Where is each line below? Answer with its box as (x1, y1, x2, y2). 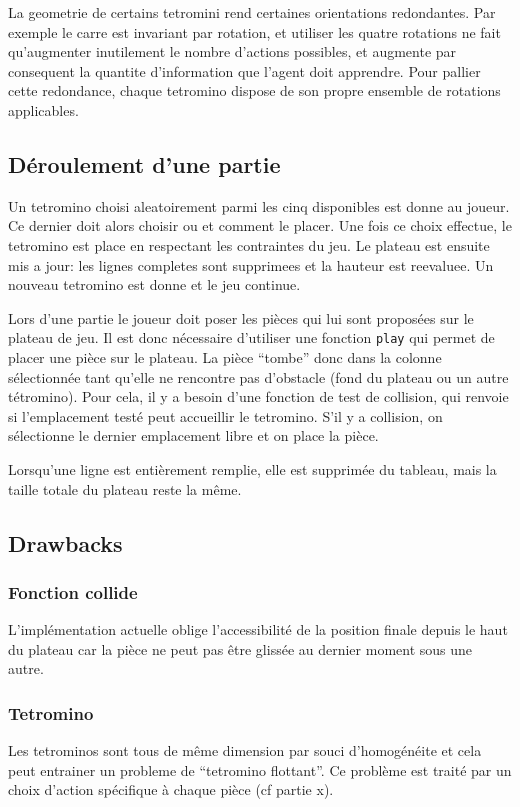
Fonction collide (8, 579, 138, 604)
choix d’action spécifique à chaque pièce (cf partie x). (8, 779, 334, 800)
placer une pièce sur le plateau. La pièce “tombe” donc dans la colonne (8, 346, 442, 367)
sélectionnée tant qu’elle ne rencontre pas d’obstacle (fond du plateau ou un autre (8, 366, 509, 387)
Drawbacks (8, 527, 123, 558)
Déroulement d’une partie (8, 148, 281, 179)
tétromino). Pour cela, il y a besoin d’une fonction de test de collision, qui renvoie (8, 386, 509, 407)
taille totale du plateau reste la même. (8, 478, 242, 499)
